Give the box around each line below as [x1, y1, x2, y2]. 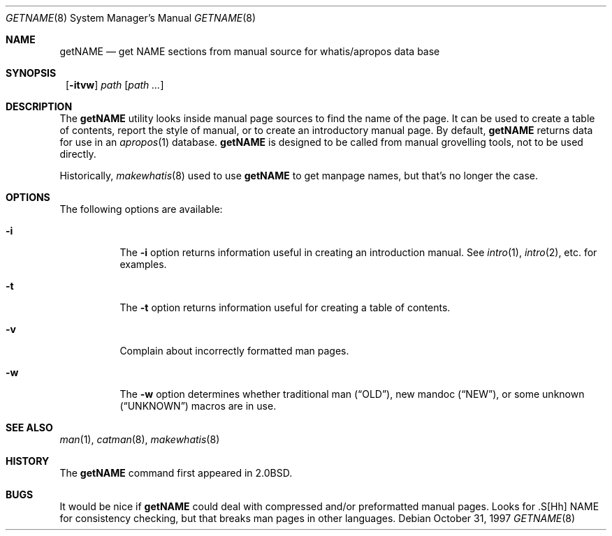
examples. [119, 258, 167, 270]
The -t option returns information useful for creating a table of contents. [119, 301, 451, 313]
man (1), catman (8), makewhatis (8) [59, 433, 220, 445]
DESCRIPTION [6, 100, 73, 112]
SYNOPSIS [6, 67, 57, 79]
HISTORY [6, 455, 50, 467]
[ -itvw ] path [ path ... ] [66, 79, 164, 91]
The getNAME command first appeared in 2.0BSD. [59, 467, 293, 479]
